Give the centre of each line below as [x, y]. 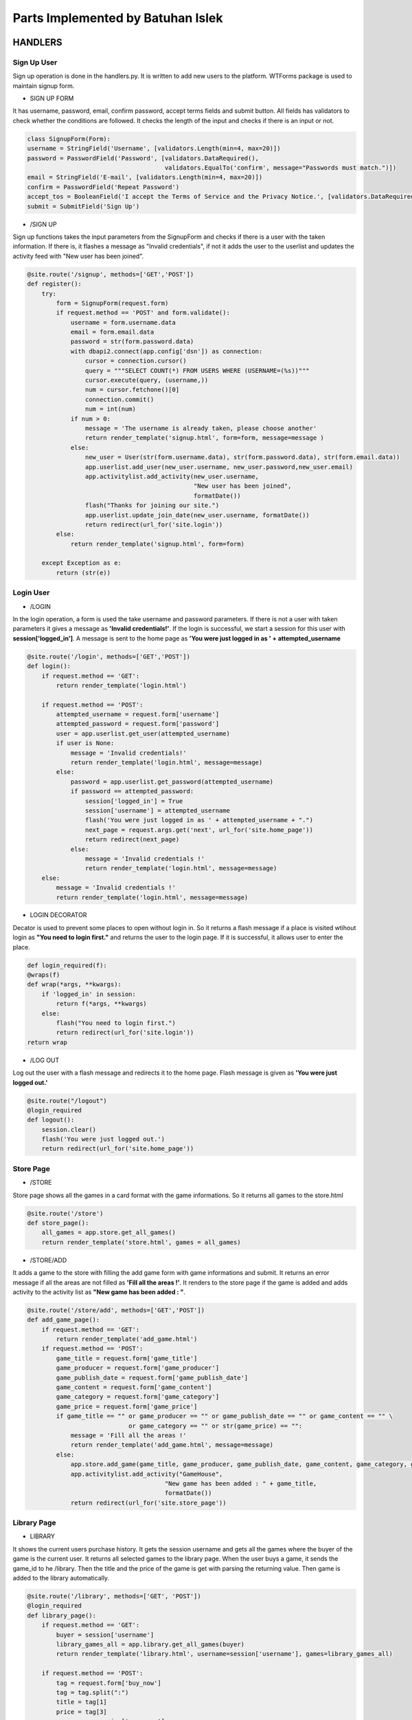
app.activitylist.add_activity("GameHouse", [147, 1474]
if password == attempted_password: [132, 792]
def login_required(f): [67, 965]
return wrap [47, 1042]
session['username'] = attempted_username [157, 810]
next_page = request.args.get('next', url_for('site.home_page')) [199, 830]
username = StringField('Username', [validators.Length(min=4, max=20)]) [154, 149]
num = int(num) [111, 409]
